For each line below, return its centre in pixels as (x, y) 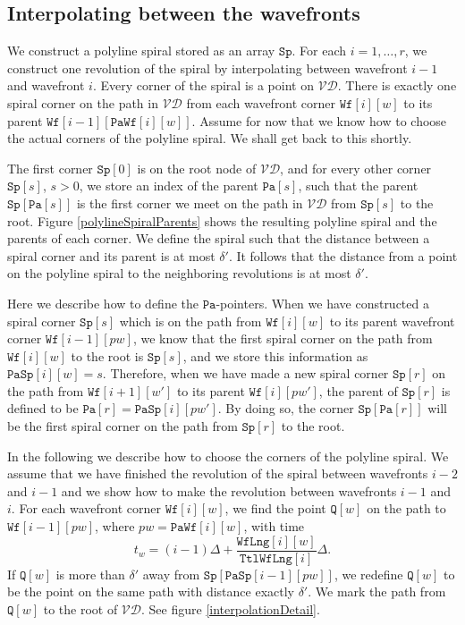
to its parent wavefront (392, 321)
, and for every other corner (356, 168)
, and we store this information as (275, 355)
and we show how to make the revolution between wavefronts (229, 490)
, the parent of (358, 390)
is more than (90, 574)
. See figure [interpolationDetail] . (231, 608)
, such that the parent (358, 186)
